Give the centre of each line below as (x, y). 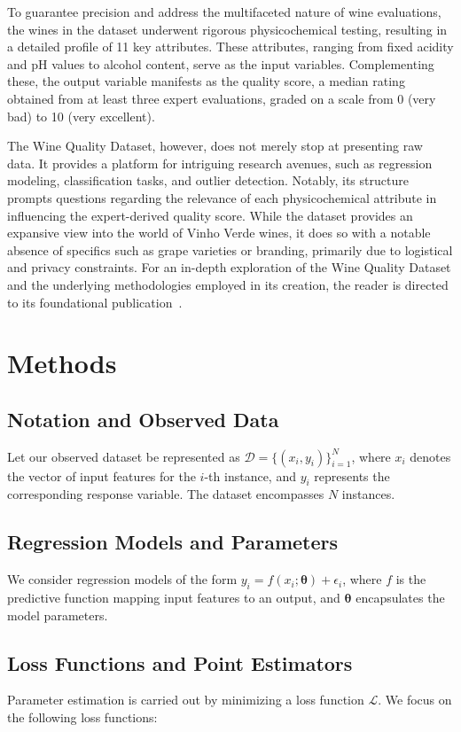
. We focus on (415, 700)
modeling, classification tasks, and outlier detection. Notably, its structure (208, 180)
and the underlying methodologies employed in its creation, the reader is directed (228, 284)
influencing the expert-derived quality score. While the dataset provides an (210, 215)
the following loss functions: (82, 717)
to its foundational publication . (95, 302)
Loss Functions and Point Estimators (180, 662)
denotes (430, 456)
